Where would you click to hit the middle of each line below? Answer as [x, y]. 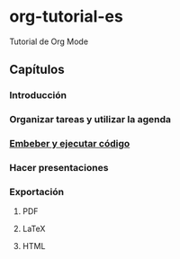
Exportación [37, 192]
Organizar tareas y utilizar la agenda [90, 120]
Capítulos [37, 70]
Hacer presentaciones [59, 168]
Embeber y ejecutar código [70, 144]
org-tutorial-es [66, 17]
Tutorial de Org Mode [49, 41]
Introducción [38, 95]
